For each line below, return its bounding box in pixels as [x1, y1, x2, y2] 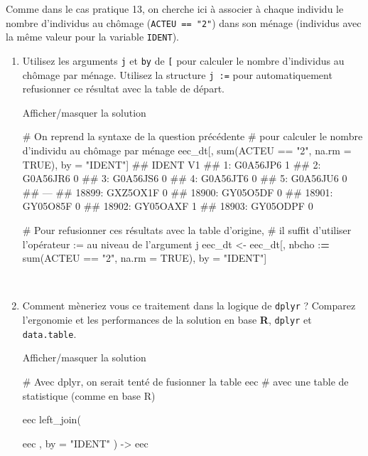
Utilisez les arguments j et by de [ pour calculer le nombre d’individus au [22, 53, 345, 68]
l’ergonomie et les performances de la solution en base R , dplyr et [22, 312, 312, 327]
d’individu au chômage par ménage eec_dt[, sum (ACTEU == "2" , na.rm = [22, 143, 352, 157]
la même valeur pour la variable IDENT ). [6, 29, 179, 44]
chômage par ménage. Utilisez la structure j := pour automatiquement [22, 67, 332, 82]
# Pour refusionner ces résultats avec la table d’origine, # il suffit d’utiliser [22, 222, 352, 237]
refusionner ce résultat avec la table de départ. [22, 81, 224, 96]
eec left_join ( [22, 412, 81, 427]
